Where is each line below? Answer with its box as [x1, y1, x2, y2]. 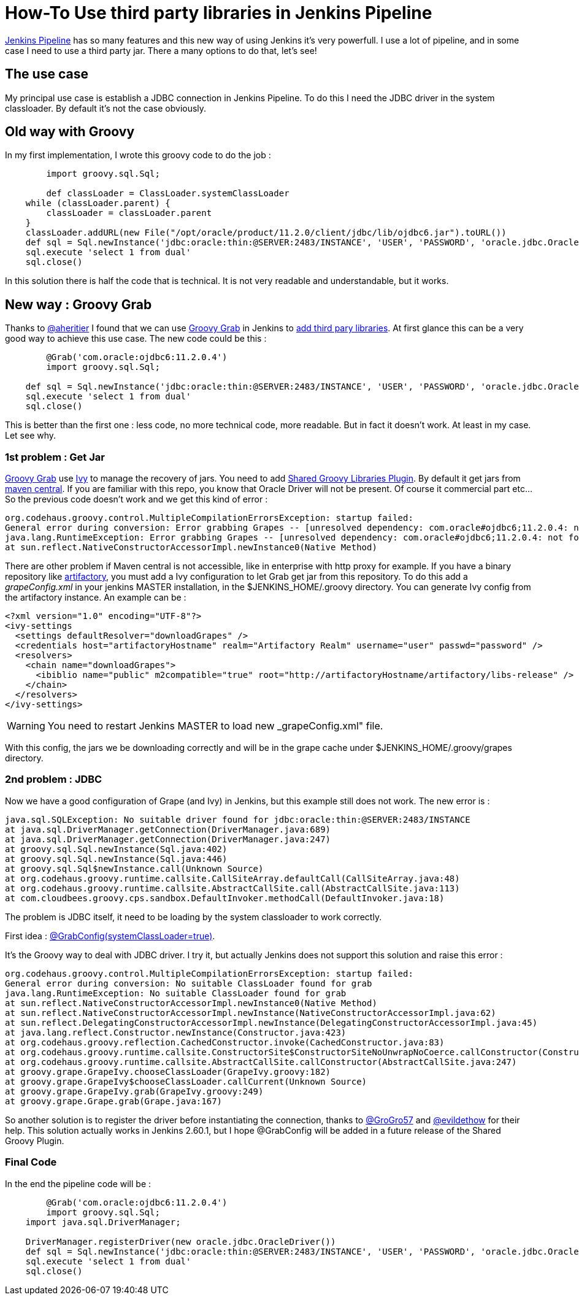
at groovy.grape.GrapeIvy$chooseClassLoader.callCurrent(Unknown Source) [5, 1076, 367, 1087]
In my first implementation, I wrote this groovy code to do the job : [5, 150, 271, 161]
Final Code [5, 1156, 57, 1169]
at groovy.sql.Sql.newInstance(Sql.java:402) [5, 844, 228, 854]
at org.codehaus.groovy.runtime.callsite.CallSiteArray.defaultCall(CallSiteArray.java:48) [5, 873, 460, 883]
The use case [5, 66, 88, 82]
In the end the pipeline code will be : [5, 1178, 151, 1189]
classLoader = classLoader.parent [46, 208, 212, 218]
